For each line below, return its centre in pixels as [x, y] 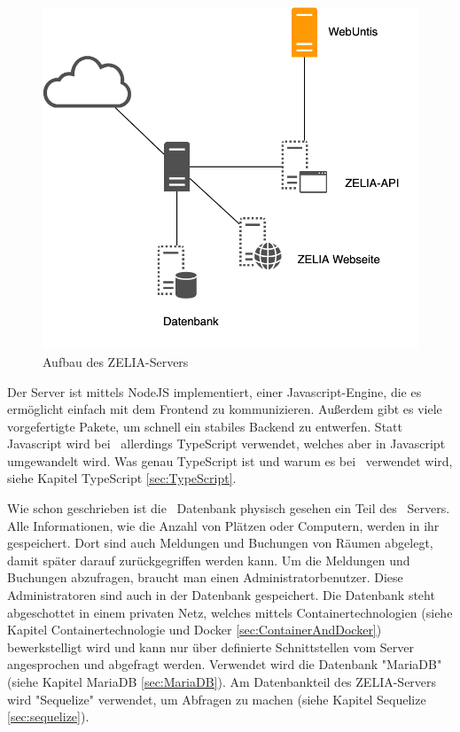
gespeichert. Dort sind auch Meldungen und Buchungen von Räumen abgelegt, [220, 543]
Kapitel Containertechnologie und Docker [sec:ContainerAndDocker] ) [195, 630]
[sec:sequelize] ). [48, 716]
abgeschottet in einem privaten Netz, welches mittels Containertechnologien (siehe [230, 612]
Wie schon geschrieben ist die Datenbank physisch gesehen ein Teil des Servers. [229, 508]
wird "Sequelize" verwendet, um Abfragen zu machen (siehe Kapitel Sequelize [217, 699]
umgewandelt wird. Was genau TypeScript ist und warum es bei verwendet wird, [230, 460]
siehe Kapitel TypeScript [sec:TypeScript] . [122, 478]
